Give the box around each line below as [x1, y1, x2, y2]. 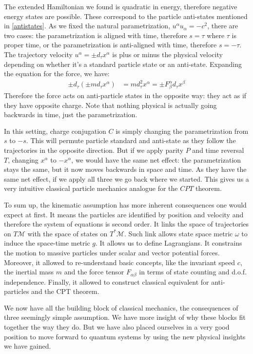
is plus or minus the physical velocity [112, 49, 223, 59]
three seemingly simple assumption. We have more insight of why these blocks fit [4, 312, 246, 322]
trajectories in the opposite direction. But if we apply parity [4, 145, 184, 155]
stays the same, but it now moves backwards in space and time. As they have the [4, 164, 247, 174]
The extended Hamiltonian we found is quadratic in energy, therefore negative [4, 1, 237, 11]
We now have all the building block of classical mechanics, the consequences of [4, 302, 238, 312]
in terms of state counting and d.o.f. [139, 267, 247, 277]
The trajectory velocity [4, 49, 73, 59]
